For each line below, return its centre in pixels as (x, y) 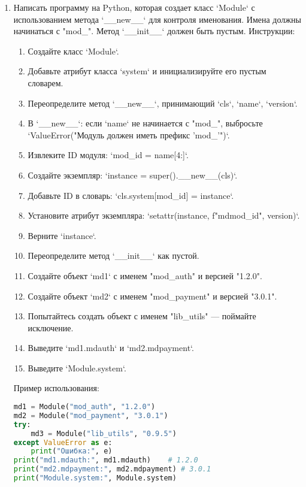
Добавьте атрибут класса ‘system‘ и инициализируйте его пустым (147, 71)
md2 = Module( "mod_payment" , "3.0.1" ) (91, 415)
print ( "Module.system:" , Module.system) (95, 478)
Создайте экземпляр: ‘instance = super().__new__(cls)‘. (133, 175)
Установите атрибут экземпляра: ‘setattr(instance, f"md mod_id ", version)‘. (164, 215)
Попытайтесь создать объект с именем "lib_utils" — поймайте (142, 316)
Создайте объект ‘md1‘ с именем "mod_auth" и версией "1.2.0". (145, 275)
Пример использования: (56, 388)
